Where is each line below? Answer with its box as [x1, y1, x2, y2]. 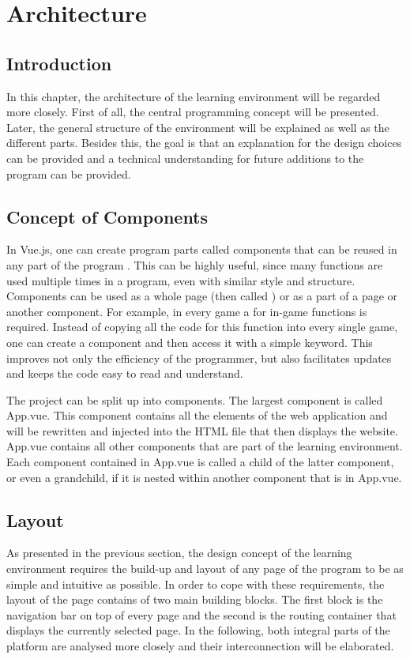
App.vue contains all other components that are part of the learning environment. [6, 438, 403, 454]
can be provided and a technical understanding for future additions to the [6, 149, 364, 166]
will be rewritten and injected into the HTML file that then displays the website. [6, 422, 398, 439]
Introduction [6, 51, 112, 75]
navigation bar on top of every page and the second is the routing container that [6, 606, 397, 623]
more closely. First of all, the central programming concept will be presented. [6, 104, 379, 120]
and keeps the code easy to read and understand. [6, 365, 243, 382]
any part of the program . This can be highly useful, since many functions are [6, 256, 383, 273]
